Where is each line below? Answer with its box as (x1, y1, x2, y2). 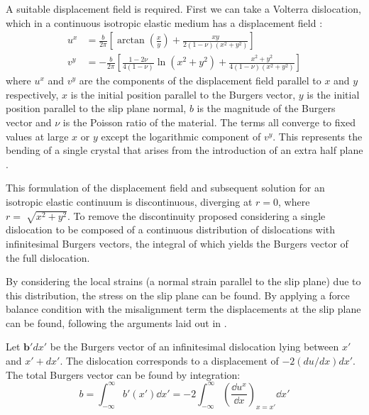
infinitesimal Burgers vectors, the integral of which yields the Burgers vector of (6, 236, 348, 250)
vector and (6, 115, 52, 130)
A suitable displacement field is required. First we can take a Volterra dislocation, (6, 1, 361, 16)
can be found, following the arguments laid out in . (6, 315, 227, 330)
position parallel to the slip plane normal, (6, 101, 187, 116)
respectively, (6, 87, 59, 101)
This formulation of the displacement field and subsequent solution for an (6, 180, 325, 195)
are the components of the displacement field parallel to (79, 73, 321, 88)
